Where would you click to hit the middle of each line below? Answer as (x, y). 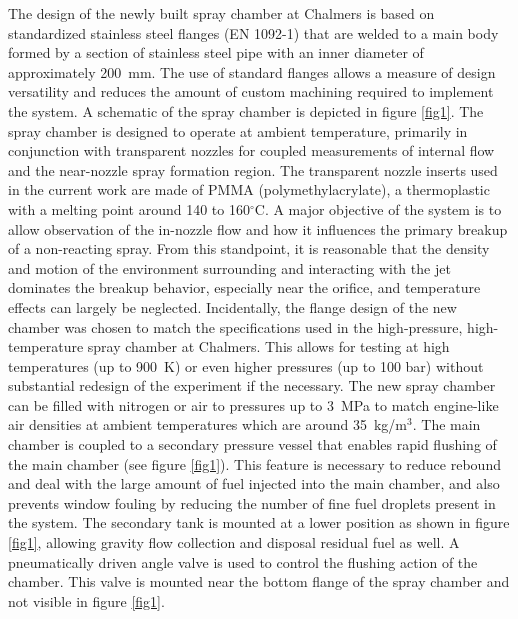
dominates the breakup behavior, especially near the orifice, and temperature (244, 287)
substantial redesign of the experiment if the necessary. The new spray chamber (252, 385)
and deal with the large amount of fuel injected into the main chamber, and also (254, 483)
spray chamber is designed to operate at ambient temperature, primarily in (238, 130)
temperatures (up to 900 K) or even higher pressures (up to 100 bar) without (246, 365)
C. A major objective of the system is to (378, 208)
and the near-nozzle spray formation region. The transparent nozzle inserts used (253, 169)
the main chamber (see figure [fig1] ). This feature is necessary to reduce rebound (254, 463)
